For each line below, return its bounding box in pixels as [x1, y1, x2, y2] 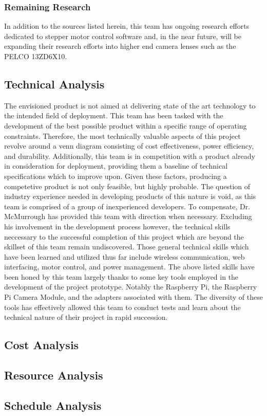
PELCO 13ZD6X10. [4, 51, 67, 61]
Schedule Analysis [4, 397, 102, 413]
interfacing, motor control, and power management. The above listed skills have [4, 261, 255, 272]
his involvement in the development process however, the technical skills [4, 221, 231, 231]
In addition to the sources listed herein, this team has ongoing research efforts [4, 21, 250, 31]
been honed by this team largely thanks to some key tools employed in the [4, 271, 239, 282]
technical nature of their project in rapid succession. [4, 312, 168, 322]
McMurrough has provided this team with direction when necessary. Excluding [4, 211, 252, 222]
